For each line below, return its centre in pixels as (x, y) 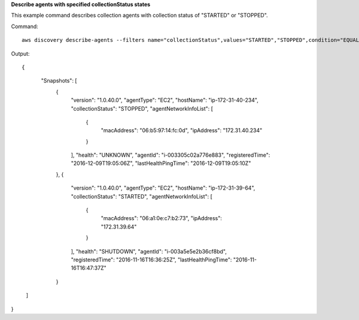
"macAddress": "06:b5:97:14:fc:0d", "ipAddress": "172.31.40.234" (182, 130)
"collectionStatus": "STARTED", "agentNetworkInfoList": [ (142, 196)
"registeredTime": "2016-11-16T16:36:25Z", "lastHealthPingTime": (151, 260)
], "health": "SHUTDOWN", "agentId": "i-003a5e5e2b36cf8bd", (149, 251)
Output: (20, 53)
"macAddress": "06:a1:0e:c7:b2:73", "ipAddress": (162, 218)
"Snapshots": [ (59, 81)
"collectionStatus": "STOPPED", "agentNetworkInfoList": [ (142, 108)
